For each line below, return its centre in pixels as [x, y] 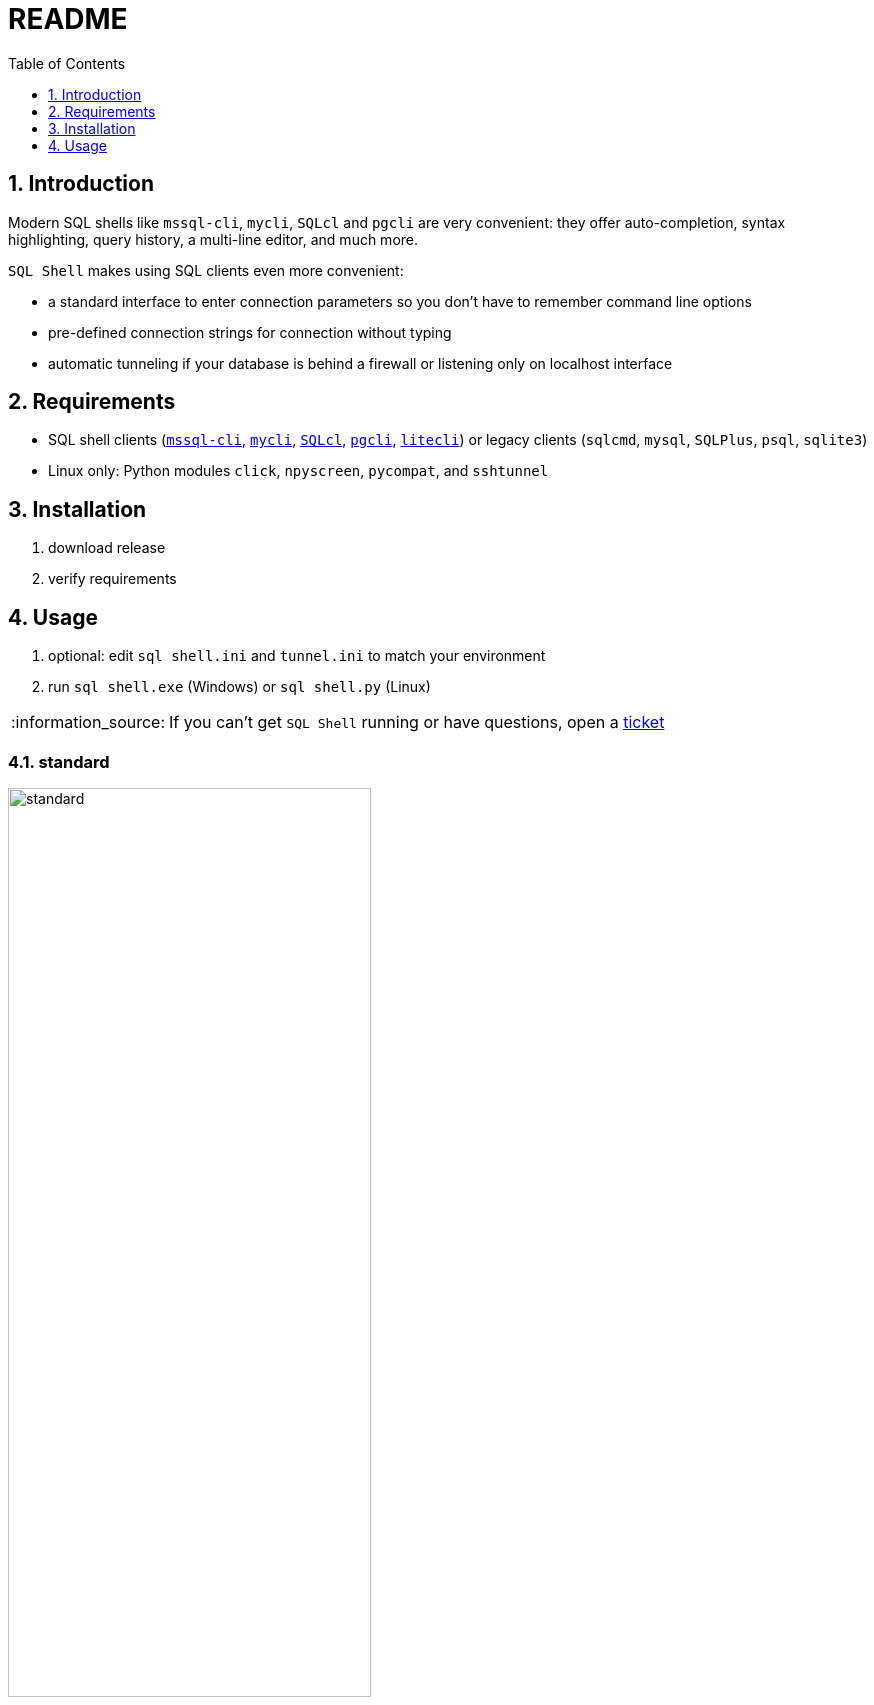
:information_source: [88, 722]
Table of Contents [67, 63]
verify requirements [112, 579]
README [68, 19]
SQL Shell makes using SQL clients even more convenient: [206, 270]
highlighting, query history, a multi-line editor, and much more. [213, 239]
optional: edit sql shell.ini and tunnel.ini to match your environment [297, 656]
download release [107, 548]
